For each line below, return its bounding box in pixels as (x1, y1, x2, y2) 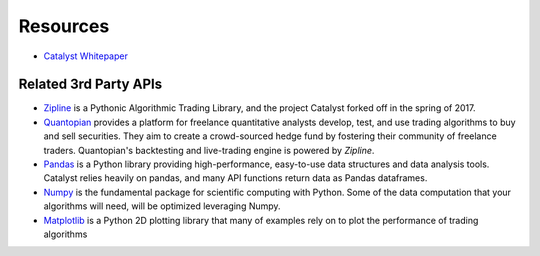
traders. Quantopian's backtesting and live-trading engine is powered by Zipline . (43, 144, 375, 156)
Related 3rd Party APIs (18, 76, 163, 93)
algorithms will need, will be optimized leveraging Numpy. (43, 200, 281, 212)
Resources (18, 15, 110, 37)
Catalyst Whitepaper (43, 50, 129, 62)
